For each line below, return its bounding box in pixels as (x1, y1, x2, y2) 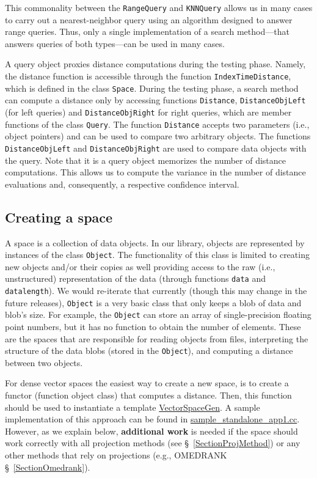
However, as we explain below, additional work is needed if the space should (5, 424, 298, 437)
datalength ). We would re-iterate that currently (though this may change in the (5, 284, 307, 297)
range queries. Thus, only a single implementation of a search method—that (5, 25, 290, 38)
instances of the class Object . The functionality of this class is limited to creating (5, 248, 310, 261)
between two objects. (5, 356, 83, 369)
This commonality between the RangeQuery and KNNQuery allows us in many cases (5, 1, 313, 13)
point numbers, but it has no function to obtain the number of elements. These (5, 320, 301, 333)
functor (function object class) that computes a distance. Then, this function (5, 389, 292, 402)
